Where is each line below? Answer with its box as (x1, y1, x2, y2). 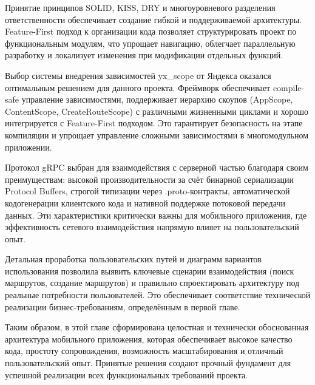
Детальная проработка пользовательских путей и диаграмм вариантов (5, 253, 262, 265)
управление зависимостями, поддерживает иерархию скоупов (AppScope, (21, 93, 293, 106)
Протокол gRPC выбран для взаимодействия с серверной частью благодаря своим (5, 161, 308, 174)
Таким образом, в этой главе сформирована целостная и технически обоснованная (5, 321, 309, 333)
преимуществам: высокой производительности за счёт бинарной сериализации (5, 172, 294, 185)
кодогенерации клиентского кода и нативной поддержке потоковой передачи (5, 196, 285, 209)
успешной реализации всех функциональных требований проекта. (5, 368, 248, 381)
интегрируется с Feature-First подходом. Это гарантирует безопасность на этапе (5, 117, 303, 129)
